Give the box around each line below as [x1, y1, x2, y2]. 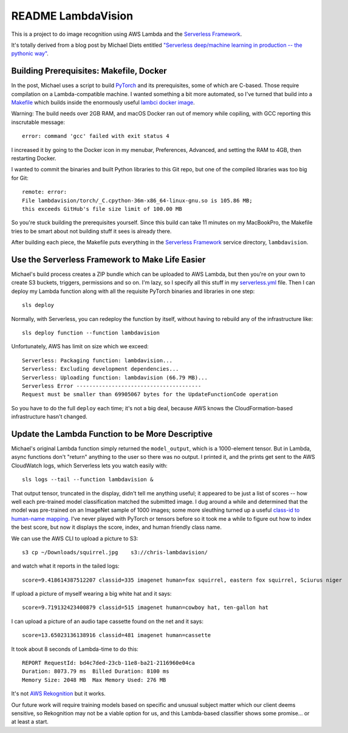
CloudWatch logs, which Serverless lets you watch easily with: [11, 462, 168, 469]
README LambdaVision [11, 9, 134, 22]
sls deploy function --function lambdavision [22, 329, 160, 336]
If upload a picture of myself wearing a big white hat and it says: [11, 590, 172, 597]
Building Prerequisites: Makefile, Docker [11, 66, 167, 76]
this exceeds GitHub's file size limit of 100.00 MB [22, 205, 182, 212]
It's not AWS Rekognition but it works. [11, 690, 106, 697]
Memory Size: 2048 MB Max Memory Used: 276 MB [22, 676, 166, 683]
